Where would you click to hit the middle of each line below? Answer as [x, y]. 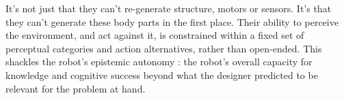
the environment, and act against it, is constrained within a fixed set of [155, 35]
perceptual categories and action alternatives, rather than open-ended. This [164, 48]
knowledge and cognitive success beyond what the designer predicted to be [162, 74]
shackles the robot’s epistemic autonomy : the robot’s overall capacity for [159, 62]
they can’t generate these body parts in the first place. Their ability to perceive [172, 21]
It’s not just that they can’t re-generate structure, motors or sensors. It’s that [169, 8]
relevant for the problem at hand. [76, 88]
